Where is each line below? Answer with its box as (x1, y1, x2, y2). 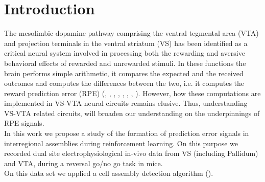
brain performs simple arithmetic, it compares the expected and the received (4, 67, 244, 78)
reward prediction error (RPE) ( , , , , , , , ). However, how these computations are (4, 87, 261, 98)
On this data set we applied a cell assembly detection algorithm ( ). (4, 168, 213, 178)
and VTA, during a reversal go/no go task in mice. (4, 157, 163, 168)
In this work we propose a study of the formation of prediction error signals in (4, 128, 249, 139)
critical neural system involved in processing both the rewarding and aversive (4, 48, 245, 58)
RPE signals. (4, 118, 44, 128)
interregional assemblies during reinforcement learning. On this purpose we (4, 138, 238, 148)
